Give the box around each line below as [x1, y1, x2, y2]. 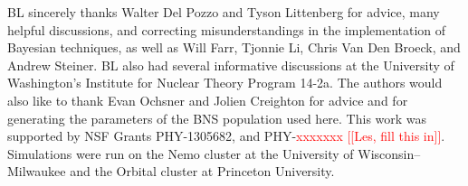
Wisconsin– [358, 144, 421, 163]
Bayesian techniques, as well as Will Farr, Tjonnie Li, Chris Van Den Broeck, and [7, 38, 461, 57]
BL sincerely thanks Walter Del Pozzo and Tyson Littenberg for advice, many [7, 3, 440, 21]
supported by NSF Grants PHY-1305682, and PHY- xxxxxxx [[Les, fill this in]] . [7, 126, 445, 145]
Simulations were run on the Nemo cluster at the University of [7, 144, 354, 163]
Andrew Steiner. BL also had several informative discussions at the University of [7, 55, 454, 74]
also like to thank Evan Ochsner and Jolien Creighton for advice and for [7, 90, 408, 109]
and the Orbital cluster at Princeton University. [70, 162, 335, 181]
